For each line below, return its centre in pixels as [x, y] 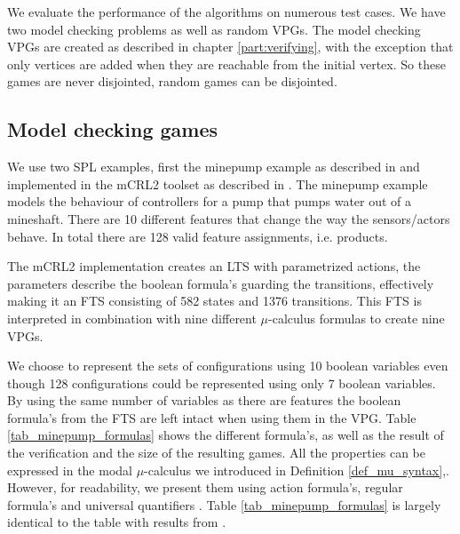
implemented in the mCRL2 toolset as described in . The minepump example [218, 183]
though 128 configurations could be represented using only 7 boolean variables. [222, 383]
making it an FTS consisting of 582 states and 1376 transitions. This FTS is [214, 301]
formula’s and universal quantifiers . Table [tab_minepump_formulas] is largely [224, 504]
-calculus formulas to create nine [357, 318]
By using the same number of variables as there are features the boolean [204, 400]
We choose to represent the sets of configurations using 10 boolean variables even [228, 366]
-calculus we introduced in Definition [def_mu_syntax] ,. [297, 470]
